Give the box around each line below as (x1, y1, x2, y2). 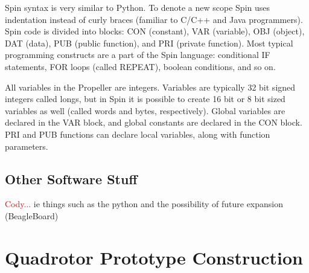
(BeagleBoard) (5, 209, 59, 222)
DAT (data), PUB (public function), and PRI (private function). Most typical (5, 36, 293, 49)
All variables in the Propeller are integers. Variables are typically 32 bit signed (5, 80, 296, 93)
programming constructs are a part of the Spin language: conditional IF (5, 48, 270, 61)
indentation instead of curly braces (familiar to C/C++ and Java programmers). (5, 13, 303, 25)
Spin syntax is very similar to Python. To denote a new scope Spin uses (5, 1, 270, 13)
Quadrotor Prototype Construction (5, 245, 303, 269)
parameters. (5, 140, 48, 152)
